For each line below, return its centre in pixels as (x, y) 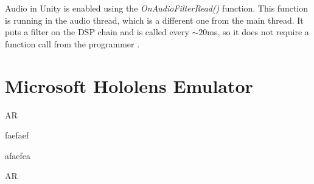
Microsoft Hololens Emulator (129, 85)
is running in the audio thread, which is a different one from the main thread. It (154, 20)
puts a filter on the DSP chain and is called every (97, 32)
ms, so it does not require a (258, 32)
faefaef (17, 135)
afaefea (18, 155)
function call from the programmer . (72, 43)
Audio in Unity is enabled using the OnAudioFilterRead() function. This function (157, 8)
